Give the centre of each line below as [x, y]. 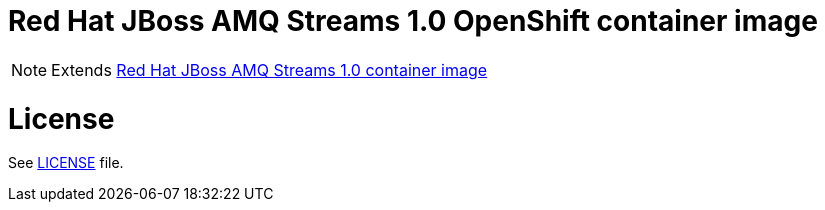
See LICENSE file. [66, 163]
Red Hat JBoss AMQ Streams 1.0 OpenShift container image [413, 21]
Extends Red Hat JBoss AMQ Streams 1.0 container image [269, 69]
